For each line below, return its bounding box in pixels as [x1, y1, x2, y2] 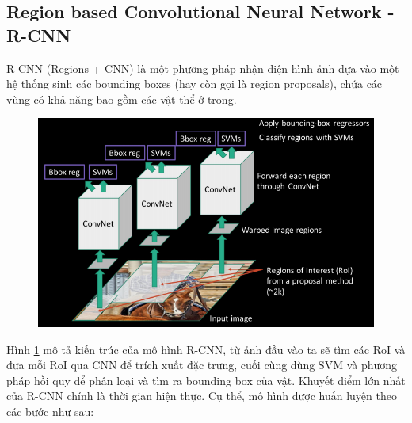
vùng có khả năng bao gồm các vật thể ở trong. [6, 90, 237, 107]
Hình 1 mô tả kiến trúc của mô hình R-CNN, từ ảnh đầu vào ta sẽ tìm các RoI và [6, 341, 406, 357]
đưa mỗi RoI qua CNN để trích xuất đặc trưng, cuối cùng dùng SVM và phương [6, 356, 398, 373]
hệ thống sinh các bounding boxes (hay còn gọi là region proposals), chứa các [6, 75, 383, 92]
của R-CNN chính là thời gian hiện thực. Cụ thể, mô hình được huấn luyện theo [6, 387, 397, 404]
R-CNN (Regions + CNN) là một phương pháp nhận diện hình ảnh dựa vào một [6, 59, 399, 76]
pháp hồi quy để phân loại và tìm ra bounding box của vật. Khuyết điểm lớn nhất [6, 372, 406, 388]
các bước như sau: [6, 402, 94, 419]
